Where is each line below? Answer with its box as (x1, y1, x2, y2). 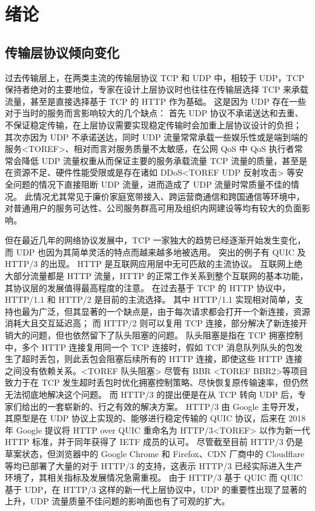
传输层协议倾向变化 (5, 42, 119, 61)
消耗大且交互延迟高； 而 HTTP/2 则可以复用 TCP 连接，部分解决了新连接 (5, 317, 299, 329)
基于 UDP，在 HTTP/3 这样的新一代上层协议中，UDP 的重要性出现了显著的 (5, 483, 307, 495)
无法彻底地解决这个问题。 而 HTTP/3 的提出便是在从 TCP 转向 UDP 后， (5, 388, 298, 401)
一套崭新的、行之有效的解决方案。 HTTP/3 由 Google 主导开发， (47, 400, 304, 412)
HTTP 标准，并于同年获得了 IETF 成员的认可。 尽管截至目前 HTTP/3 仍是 (5, 435, 303, 448)
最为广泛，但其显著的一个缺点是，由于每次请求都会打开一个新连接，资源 (21, 305, 310, 317)
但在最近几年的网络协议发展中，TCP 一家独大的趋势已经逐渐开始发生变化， (5, 234, 306, 246)
